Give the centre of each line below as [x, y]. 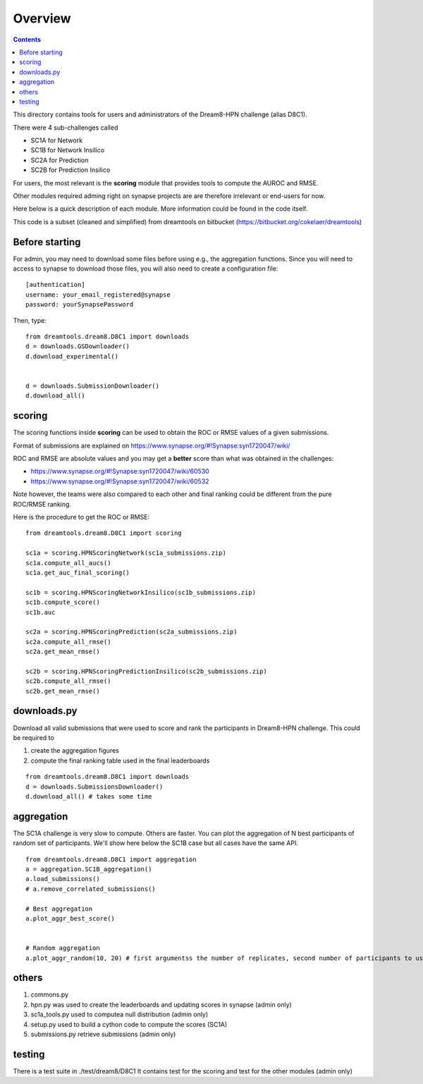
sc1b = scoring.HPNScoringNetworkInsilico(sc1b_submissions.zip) [141, 592]
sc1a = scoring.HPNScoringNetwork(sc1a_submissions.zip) [126, 553]
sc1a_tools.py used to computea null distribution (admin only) [119, 1014]
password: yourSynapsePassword [80, 304]
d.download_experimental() [72, 356]
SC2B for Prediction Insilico [70, 170]
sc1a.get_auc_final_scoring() [78, 572]
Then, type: [30, 320]
